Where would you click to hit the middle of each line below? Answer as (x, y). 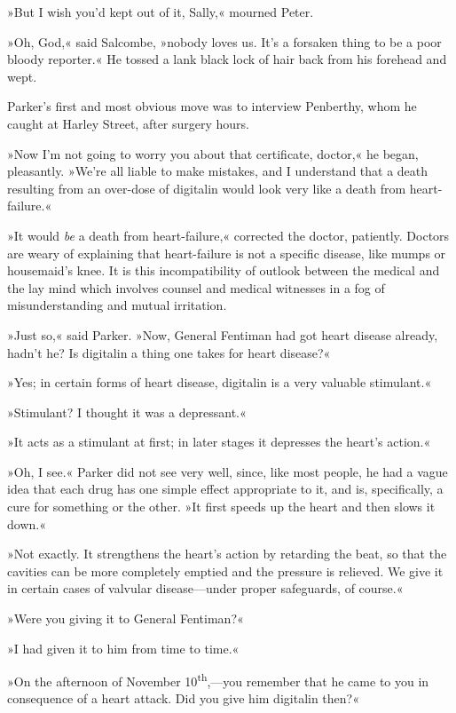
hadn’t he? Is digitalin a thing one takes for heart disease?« (169, 352)
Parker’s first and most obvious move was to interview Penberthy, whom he (212, 106)
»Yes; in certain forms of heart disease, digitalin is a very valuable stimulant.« (220, 382)
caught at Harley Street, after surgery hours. (129, 123)
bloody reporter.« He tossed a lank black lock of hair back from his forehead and (227, 59)
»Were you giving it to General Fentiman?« (126, 618)
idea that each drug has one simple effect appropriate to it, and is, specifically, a (225, 489)
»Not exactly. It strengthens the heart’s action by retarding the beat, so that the (227, 554)
